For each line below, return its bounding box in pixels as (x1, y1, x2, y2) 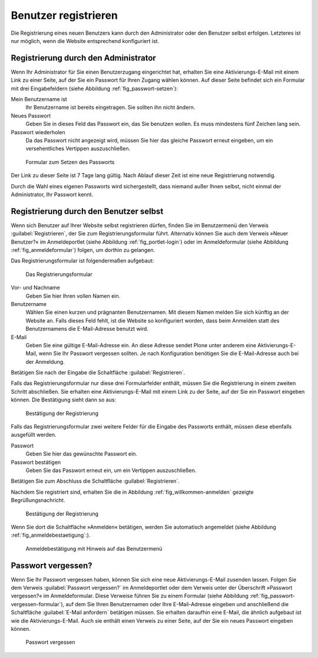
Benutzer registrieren (11, 9, 118, 22)
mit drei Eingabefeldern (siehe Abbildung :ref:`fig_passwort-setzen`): (11, 85, 178, 92)
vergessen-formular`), (11, 600, 65, 607)
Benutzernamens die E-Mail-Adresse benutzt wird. (25, 325, 148, 333)
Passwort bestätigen (11, 458, 61, 466)
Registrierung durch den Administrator (11, 53, 156, 63)
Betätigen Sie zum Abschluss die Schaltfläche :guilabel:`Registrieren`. (11, 477, 180, 485)
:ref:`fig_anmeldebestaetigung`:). (11, 531, 91, 539)
